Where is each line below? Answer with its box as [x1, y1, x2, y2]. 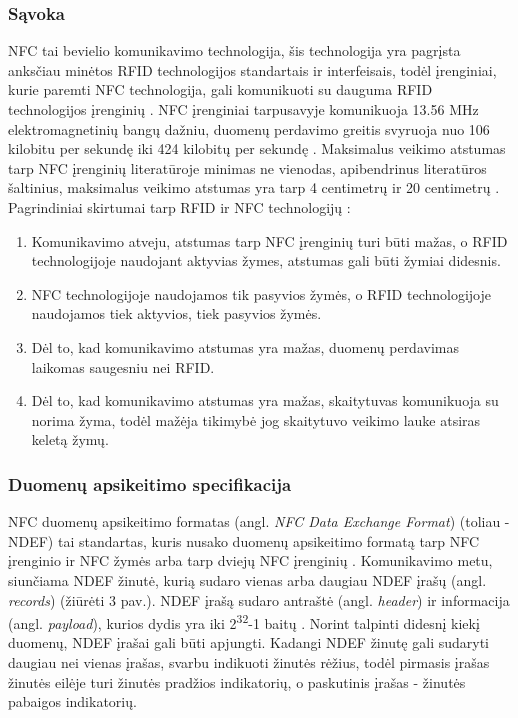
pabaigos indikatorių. [8, 691, 137, 712]
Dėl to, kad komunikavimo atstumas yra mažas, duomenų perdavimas [31, 336, 459, 357]
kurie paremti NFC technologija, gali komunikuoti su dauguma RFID [8, 79, 433, 100]
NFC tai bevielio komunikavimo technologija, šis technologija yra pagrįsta [8, 40, 461, 61]
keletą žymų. [31, 429, 109, 450]
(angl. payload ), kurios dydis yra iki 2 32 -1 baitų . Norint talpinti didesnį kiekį [8, 610, 480, 633]
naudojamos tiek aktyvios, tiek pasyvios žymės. [31, 303, 322, 324]
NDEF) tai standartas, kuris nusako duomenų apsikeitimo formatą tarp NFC [8, 530, 480, 551]
